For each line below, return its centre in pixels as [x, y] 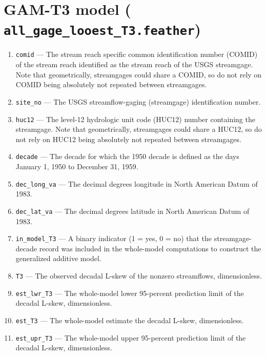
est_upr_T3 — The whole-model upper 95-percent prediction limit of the [131, 337]
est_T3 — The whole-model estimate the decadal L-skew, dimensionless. [130, 320]
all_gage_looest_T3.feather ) [103, 29]
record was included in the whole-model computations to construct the [150, 248]
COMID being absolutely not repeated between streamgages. [111, 84]
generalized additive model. [58, 258]
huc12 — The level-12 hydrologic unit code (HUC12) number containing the [135, 119]
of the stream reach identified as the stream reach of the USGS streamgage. [134, 64]
